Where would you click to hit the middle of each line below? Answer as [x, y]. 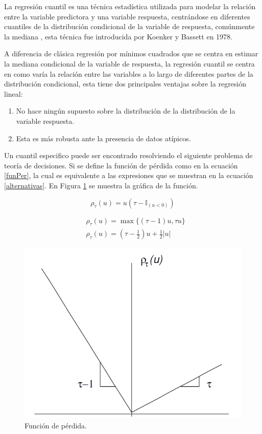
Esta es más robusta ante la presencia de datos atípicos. [103, 138]
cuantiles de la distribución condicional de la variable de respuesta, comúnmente [129, 26]
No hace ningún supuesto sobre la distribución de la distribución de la [126, 111]
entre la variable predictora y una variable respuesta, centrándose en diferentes [127, 16]
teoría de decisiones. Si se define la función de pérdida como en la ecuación [121, 165]
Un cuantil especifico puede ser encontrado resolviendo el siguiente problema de [128, 155]
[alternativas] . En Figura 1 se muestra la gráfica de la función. [101, 185]
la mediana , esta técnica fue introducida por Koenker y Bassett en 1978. [118, 36]
